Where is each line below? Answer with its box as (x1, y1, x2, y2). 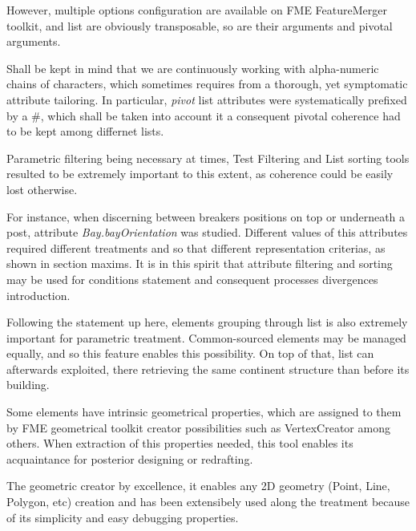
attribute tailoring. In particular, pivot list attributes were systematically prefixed (6, 91, 407, 107)
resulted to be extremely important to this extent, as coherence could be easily (6, 165, 394, 182)
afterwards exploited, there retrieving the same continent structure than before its (6, 360, 410, 377)
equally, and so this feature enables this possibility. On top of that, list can (6, 345, 374, 362)
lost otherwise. (6, 180, 78, 197)
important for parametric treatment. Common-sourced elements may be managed (6, 329, 406, 346)
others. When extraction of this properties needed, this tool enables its (6, 435, 353, 452)
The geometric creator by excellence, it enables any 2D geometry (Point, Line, (6, 477, 390, 494)
